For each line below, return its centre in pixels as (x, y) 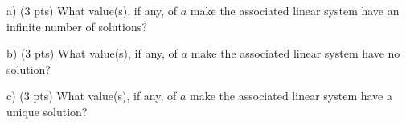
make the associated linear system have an (295, 10)
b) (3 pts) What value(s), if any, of (92, 53)
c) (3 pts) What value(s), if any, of (92, 96)
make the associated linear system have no (295, 53)
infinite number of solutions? (77, 26)
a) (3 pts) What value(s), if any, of (92, 10)
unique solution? (47, 111)
